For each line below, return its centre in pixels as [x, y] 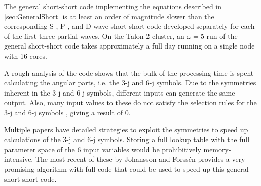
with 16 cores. [26, 55]
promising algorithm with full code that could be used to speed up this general [126, 169]
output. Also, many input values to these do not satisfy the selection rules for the [130, 102]
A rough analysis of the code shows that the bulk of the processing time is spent [129, 73]
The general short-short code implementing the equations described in [113, 6]
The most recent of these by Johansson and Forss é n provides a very [140, 159]
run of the [222, 36]
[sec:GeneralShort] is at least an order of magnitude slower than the [109, 16]
